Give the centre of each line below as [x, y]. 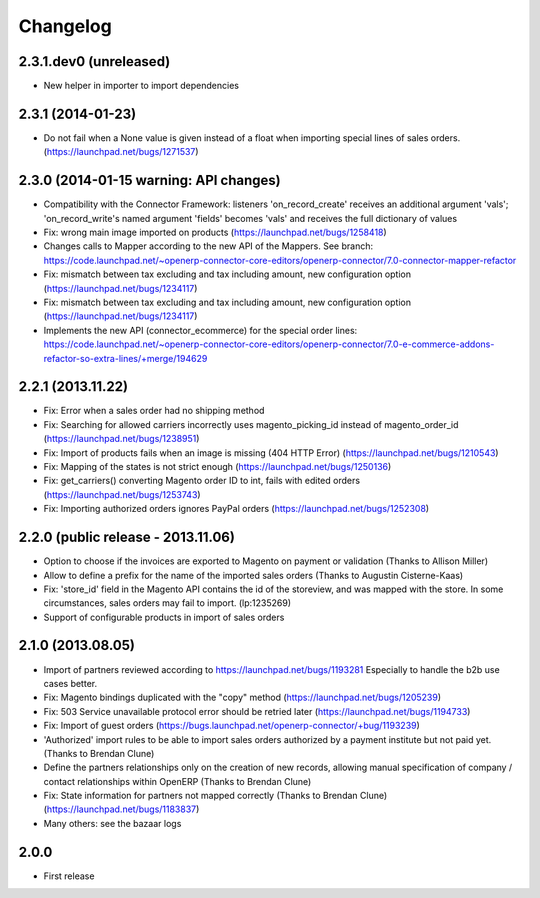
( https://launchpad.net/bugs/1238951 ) [121, 439]
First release [69, 876]
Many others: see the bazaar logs [112, 823]
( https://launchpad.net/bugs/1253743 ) [122, 494]
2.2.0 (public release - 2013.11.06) [126, 537]
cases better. [70, 683]
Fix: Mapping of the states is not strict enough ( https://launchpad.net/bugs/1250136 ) [217, 467]
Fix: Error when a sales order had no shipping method [154, 411]
